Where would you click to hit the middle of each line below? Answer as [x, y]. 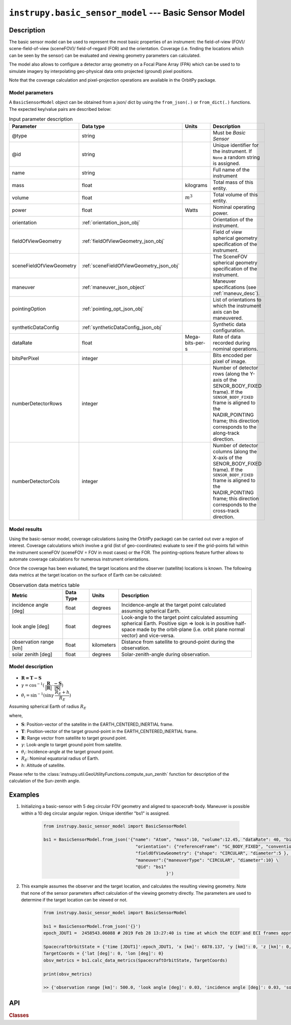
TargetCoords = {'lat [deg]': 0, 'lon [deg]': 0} [104, 954]
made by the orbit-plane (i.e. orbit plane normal [191, 629]
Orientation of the [233, 220]
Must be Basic [229, 133]
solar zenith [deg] [32, 654]
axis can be [226, 312]
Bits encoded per [232, 356]
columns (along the [235, 452]
